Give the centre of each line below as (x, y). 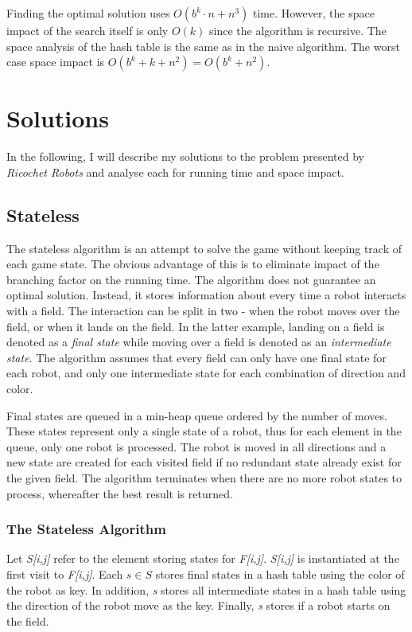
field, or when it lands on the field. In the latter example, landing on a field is (196, 326)
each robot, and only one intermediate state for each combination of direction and (206, 373)
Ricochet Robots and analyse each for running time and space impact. (175, 172)
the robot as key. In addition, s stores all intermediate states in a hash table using (206, 589)
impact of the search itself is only (87, 30)
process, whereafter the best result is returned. (120, 493)
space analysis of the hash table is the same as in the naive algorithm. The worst (203, 46)
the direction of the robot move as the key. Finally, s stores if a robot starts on (198, 605)
